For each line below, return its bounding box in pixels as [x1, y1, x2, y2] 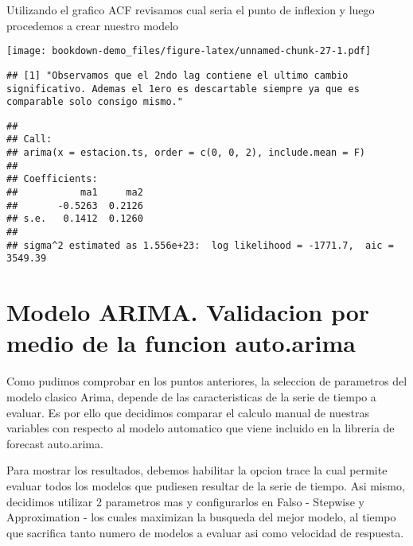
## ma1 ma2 [6, 187, 143, 199]
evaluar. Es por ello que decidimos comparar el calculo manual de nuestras [6, 404, 370, 420]
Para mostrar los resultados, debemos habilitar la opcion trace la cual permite [6, 462, 388, 478]
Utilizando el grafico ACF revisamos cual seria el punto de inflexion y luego [6, 2, 375, 17]
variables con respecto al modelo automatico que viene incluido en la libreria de [6, 420, 395, 436]
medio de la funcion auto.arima [6, 327, 356, 359]
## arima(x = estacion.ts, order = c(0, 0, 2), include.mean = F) [6, 147, 366, 159]
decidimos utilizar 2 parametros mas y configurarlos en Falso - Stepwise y [6, 493, 364, 509]
